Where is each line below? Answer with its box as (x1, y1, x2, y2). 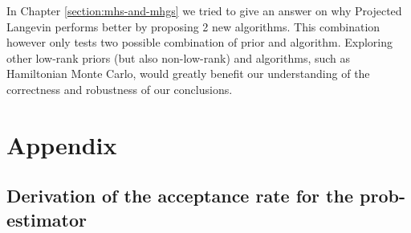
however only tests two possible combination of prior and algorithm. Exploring (6, 34, 393, 51)
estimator (6, 206, 87, 231)
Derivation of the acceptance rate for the (6, 183, 353, 208)
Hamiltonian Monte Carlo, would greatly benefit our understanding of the (6, 65, 370, 82)
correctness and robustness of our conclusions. (6, 80, 233, 97)
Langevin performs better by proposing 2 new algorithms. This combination (6, 18, 380, 35)
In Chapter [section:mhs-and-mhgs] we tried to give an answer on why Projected (6, 2, 402, 18)
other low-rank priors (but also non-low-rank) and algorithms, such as (6, 49, 351, 66)
